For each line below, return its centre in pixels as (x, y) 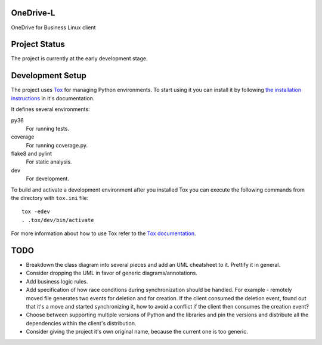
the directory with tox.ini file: (50, 198)
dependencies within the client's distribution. (81, 323)
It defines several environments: (50, 109)
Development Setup (49, 76)
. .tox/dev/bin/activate (58, 220)
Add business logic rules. (57, 281)
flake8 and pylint (32, 154)
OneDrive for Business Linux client (53, 27)
